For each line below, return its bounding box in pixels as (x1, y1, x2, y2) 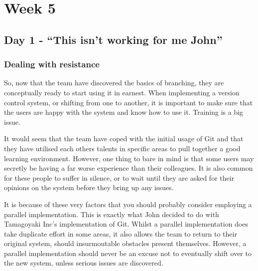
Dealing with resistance (4, 58, 100, 70)
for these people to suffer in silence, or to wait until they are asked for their (4, 172, 235, 183)
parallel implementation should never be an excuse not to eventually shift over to (4, 248, 252, 258)
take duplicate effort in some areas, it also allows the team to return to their (4, 228, 237, 239)
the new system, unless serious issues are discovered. (4, 258, 163, 268)
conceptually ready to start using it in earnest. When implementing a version (4, 87, 240, 97)
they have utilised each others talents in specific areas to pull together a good (4, 143, 241, 153)
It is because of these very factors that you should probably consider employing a (4, 199, 252, 209)
